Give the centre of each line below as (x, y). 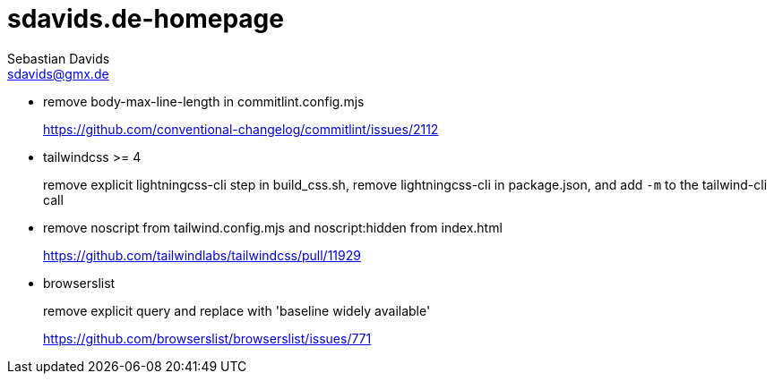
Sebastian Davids (59, 58)
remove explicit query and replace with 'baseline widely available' (237, 310)
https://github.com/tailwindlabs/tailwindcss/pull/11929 (202, 255)
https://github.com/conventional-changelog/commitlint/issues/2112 (241, 129)
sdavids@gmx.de (58, 73)
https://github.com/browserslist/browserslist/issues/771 (207, 338)
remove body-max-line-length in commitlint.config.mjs (204, 101)
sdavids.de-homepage (146, 19)
